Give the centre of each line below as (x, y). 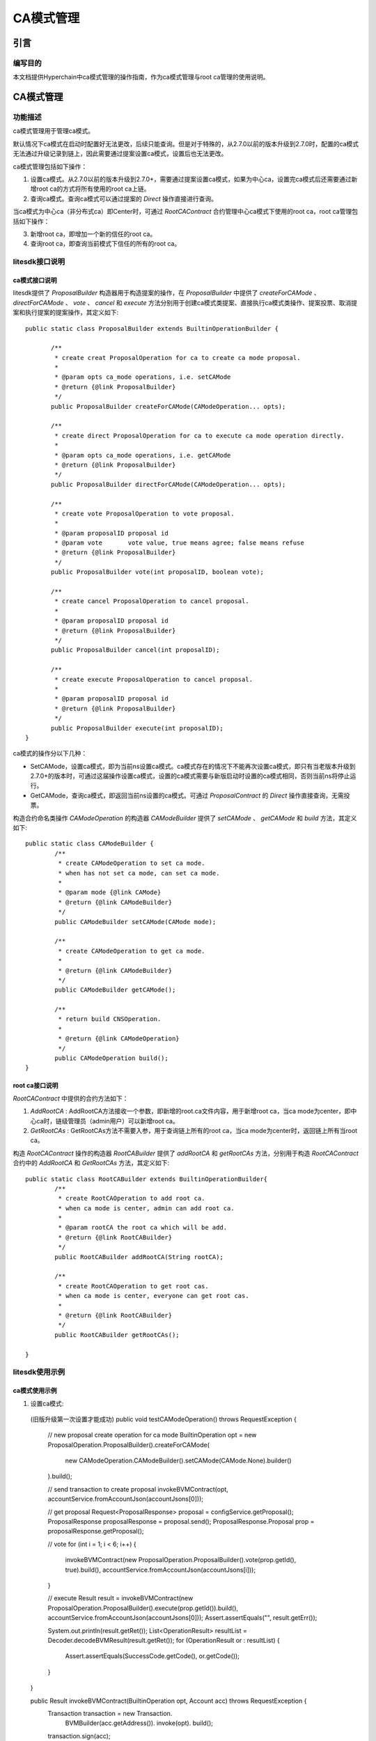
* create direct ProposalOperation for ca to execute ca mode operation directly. (199, 436)
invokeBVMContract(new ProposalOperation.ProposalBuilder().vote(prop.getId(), (181, 1560)
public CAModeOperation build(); (111, 1058)
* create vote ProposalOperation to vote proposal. (144, 513)
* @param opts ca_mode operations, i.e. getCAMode (143, 455)
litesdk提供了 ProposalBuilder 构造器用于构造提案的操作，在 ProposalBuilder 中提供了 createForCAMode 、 (166, 293)
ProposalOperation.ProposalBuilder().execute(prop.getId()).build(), (143, 1608)
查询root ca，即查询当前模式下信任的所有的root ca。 (105, 244)
